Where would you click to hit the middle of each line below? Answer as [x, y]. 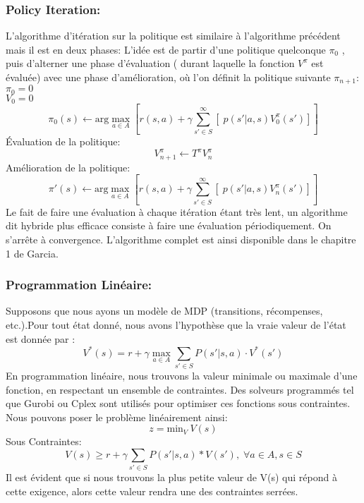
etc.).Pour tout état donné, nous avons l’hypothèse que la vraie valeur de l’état [176, 325]
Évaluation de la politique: [63, 141]
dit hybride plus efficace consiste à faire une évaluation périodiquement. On [169, 225]
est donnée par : [41, 338]
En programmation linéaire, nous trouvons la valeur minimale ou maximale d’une [182, 376]
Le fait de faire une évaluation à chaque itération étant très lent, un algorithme [177, 211]
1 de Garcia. [32, 253]
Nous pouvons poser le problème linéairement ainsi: [117, 417]
